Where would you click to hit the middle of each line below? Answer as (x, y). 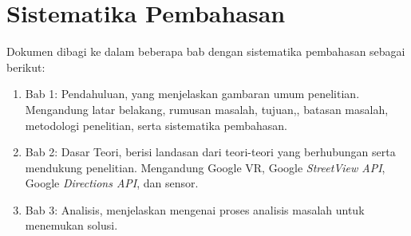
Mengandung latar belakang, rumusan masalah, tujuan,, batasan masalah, (207, 109)
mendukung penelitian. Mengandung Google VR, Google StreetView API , (205, 167)
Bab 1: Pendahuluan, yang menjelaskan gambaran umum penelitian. (192, 94)
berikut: (26, 67)
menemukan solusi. (71, 225)
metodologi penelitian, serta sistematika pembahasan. (156, 125)
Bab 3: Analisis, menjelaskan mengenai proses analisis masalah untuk (195, 209)
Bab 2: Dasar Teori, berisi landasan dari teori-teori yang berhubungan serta (210, 152)
